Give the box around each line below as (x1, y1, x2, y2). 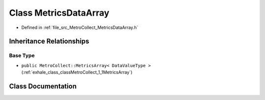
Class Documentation (9, 82, 77, 90)
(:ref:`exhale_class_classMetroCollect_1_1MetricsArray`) (21, 69, 132, 75)
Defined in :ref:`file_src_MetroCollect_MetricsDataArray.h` (21, 25, 138, 30)
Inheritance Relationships (9, 37, 89, 46)
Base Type (9, 52, 35, 59)
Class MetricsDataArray (9, 7, 110, 18)
